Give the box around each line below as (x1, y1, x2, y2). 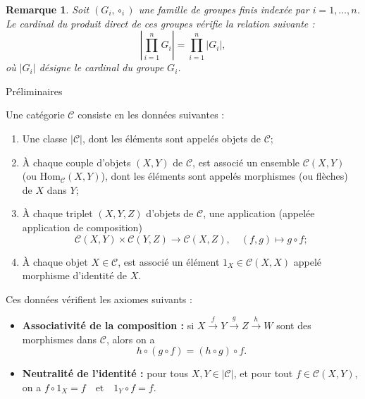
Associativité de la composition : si (22, 318, 194, 333)
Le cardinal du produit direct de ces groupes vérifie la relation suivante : (6, 16, 315, 30)
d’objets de (146, 206, 194, 221)
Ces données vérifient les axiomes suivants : (6, 291, 192, 306)
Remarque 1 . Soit (6, 2, 89, 16)
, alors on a (106, 331, 155, 346)
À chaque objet (22, 254, 88, 269)
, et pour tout (233, 366, 293, 381)
